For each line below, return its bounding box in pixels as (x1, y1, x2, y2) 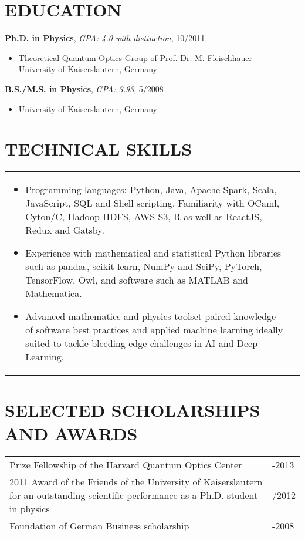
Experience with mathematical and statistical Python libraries (25, 246, 282, 260)
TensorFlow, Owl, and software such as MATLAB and (25, 273, 248, 287)
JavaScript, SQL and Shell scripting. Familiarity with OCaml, (25, 196, 280, 210)
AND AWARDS (5, 421, 138, 445)
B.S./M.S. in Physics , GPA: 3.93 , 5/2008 (5, 82, 164, 95)
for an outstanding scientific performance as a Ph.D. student (9, 488, 258, 502)
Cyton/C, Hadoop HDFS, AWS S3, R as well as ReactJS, (25, 210, 262, 224)
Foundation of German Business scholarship (9, 518, 189, 532)
